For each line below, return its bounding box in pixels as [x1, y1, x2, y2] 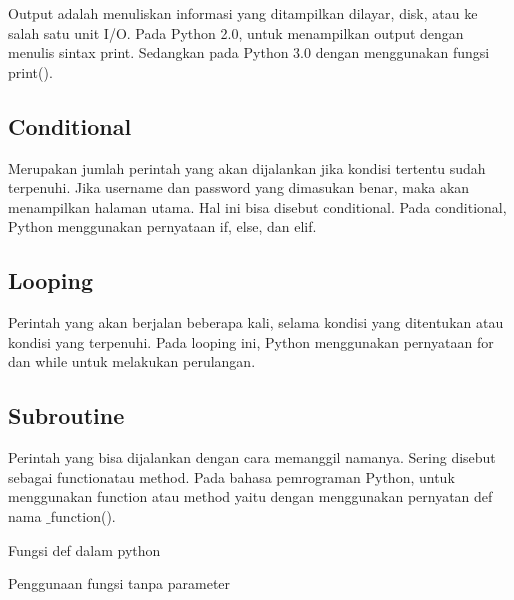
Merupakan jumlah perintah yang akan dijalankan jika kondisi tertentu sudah [8, 157, 486, 178]
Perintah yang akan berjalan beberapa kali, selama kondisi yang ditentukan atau [8, 312, 504, 333]
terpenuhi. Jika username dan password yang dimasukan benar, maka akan [8, 177, 470, 198]
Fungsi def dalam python [8, 539, 161, 560]
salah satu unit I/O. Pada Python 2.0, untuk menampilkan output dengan [8, 22, 464, 43]
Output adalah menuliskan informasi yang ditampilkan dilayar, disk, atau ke [8, 3, 478, 23]
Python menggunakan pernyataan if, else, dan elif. [8, 216, 317, 237]
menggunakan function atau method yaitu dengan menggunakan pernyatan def [8, 486, 493, 507]
